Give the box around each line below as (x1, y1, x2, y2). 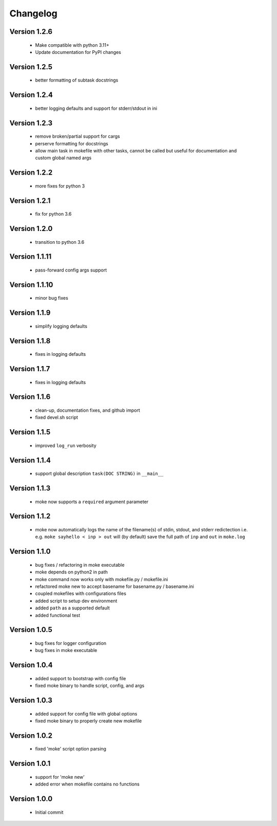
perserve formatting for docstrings (35, 140, 109, 146)
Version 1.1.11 (9, 252, 52, 261)
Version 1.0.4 (9, 661, 53, 669)
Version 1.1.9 (9, 309, 51, 317)
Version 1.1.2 (9, 512, 51, 521)
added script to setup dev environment (35, 598, 117, 604)
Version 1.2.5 (9, 62, 53, 71)
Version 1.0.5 (9, 625, 52, 634)
